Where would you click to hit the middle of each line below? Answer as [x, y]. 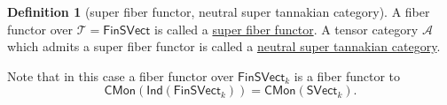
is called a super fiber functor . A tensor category [286, 29]
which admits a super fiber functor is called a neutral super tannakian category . [224, 46]
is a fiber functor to [347, 75]
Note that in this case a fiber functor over [121, 75]
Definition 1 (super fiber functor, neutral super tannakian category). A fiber [219, 11]
